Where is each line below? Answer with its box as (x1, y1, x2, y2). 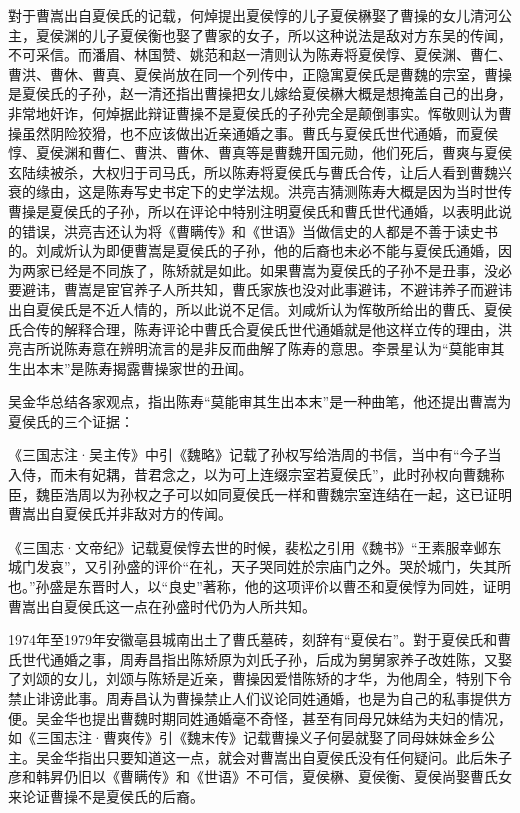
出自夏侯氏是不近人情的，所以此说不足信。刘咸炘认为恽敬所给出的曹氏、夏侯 (8, 298, 512, 319)
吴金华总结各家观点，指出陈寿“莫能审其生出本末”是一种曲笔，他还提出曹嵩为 (8, 391, 512, 412)
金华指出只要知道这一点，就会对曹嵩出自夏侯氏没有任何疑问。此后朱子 (49, 746, 512, 767)
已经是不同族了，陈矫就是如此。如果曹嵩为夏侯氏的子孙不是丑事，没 (49, 259, 498, 280)
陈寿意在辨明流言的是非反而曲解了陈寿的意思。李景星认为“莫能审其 (63, 338, 505, 359)
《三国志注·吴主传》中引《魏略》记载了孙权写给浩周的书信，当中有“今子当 (8, 444, 502, 465)
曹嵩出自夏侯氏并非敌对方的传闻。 (8, 503, 232, 524)
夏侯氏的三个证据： (8, 410, 134, 431)
